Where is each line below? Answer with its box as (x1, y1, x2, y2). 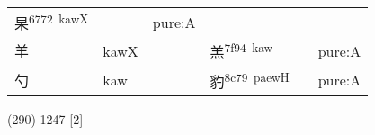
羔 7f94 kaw (210, 39, 273, 63)
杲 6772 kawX (14, 10, 89, 34)
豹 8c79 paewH (210, 67, 290, 92)
